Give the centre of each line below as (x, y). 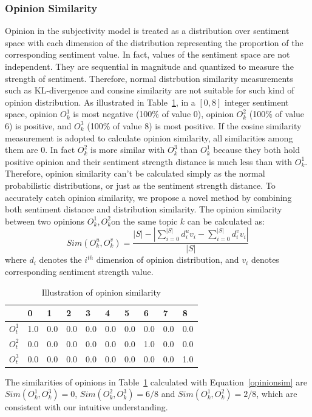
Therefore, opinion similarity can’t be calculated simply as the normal (135, 173)
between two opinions (45, 221)
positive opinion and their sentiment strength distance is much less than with (149, 161)
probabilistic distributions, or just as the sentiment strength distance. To (140, 185)
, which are (277, 394)
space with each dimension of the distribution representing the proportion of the (154, 42)
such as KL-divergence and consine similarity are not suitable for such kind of (150, 90)
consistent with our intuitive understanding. (86, 407)
